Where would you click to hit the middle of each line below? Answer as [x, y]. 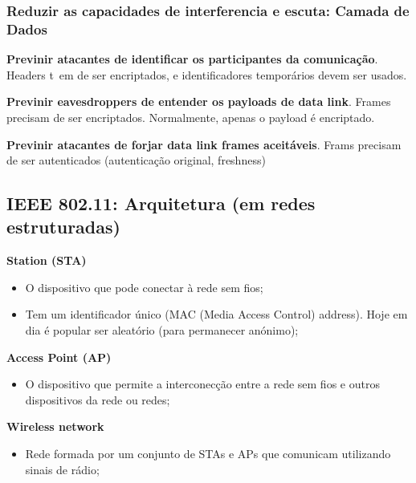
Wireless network [55, 426]
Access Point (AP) [59, 357]
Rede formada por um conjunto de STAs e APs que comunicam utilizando [208, 454]
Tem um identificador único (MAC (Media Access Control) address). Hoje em [216, 314]
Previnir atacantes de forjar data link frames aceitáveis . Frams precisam [204, 144]
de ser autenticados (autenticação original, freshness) [136, 160]
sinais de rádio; [62, 469]
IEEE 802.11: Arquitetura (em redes [161, 203]
